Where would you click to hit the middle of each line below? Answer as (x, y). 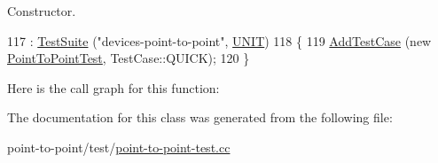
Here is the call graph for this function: (113, 87)
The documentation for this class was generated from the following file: (200, 117)
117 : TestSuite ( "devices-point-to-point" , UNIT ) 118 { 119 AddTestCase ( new (219, 40)
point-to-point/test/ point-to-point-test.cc (119, 147)
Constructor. (42, 11)
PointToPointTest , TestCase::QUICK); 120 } (129, 58)
